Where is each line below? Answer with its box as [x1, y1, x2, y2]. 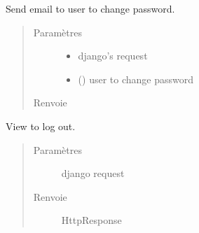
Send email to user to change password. [6, 1, 175, 15]
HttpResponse [61, 213, 122, 227]
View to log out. [6, 118, 76, 133]
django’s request [78, 48, 148, 63]
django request [61, 166, 125, 181]
